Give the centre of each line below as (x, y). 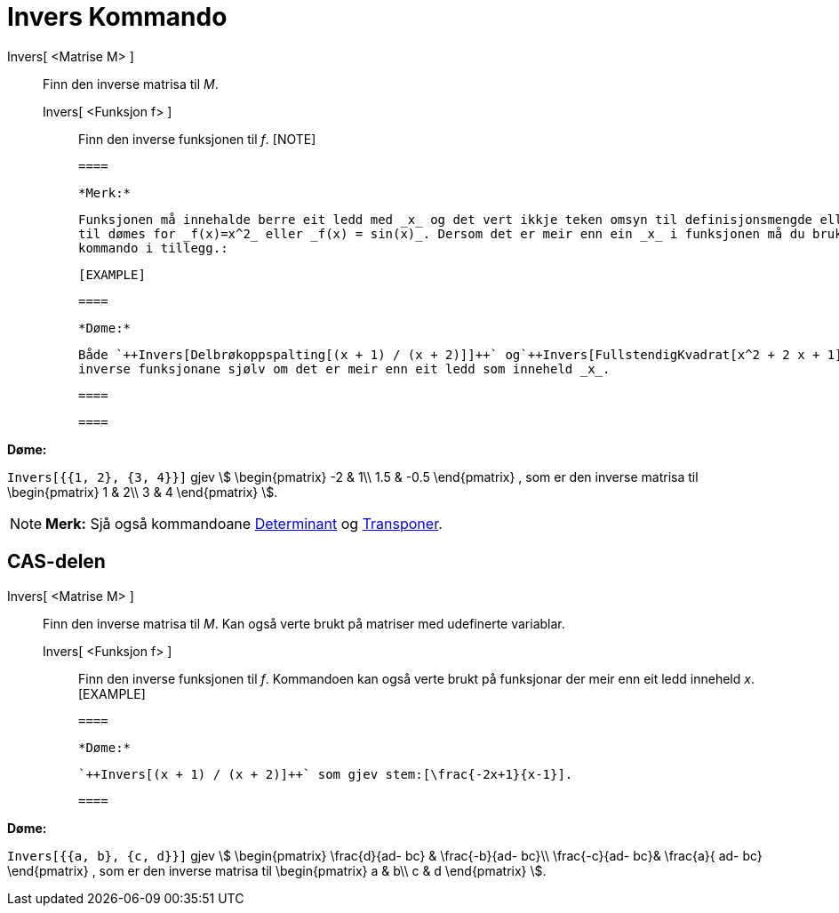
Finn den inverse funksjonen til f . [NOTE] (197, 139)
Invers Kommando (117, 17)
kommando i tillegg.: (153, 248)
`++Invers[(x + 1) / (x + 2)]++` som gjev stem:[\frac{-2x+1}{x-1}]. (326, 774)
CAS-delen (56, 562)
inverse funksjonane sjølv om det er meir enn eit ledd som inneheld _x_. (344, 368)
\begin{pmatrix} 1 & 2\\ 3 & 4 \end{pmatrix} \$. (143, 492)
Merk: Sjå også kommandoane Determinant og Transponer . (244, 523)
